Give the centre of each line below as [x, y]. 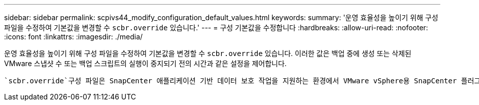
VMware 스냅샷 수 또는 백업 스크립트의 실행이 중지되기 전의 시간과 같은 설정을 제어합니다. [145, 63]
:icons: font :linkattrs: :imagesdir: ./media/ [74, 37]
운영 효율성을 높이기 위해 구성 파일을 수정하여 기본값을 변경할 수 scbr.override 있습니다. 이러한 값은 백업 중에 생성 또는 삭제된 [208, 53]
